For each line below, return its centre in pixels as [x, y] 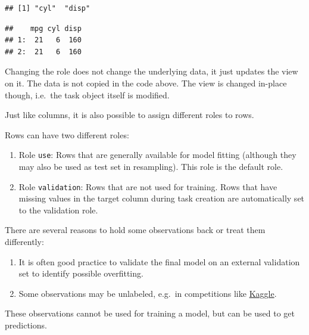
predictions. [26, 325]
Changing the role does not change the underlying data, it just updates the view [152, 71]
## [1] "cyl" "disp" [48, 8]
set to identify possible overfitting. [81, 273]
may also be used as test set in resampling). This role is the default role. [151, 166]
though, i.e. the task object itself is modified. [87, 94]
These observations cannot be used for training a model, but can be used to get [150, 313]
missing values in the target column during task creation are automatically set [162, 198]
